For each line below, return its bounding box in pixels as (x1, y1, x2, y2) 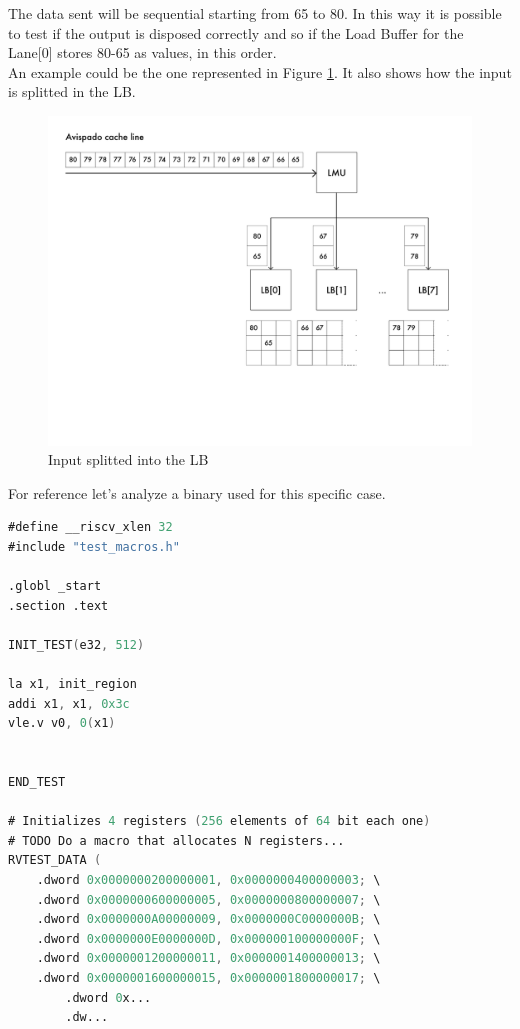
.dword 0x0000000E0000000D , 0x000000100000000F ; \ (36, 931, 381, 946)
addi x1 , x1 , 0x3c (8, 696, 130, 711)
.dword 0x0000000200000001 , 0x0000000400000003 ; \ (36, 873, 381, 888)
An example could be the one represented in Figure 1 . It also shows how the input (8, 61, 512, 82)
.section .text (8, 598, 109, 613)
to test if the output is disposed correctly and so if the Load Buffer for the (8, 22, 464, 43)
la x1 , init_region (8, 677, 137, 692)
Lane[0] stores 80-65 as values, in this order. (8, 42, 277, 63)
